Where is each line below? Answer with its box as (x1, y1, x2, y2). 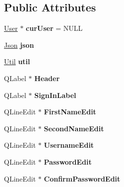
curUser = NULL (26, 23, 83, 33)
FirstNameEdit (44, 106, 96, 117)
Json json (4, 39, 34, 50)
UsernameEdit (44, 140, 94, 150)
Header (34, 73, 60, 83)
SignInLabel (34, 90, 76, 100)
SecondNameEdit (44, 123, 104, 133)
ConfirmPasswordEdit (44, 173, 121, 184)
